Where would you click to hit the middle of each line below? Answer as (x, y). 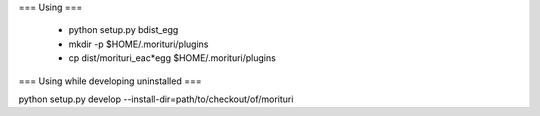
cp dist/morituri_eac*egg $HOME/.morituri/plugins (172, 58)
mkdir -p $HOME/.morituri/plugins (138, 44)
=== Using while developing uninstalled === (110, 81)
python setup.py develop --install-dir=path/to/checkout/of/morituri (156, 99)
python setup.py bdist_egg (123, 30)
